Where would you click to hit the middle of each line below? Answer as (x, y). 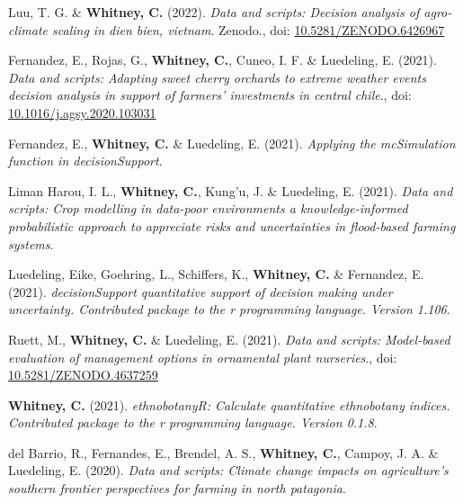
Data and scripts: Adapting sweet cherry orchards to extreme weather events (217, 77)
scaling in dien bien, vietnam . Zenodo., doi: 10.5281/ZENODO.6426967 (249, 29)
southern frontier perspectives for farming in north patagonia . (177, 488)
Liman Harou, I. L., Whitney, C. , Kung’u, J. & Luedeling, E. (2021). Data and (231, 190)
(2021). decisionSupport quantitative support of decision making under (200, 291)
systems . (31, 243)
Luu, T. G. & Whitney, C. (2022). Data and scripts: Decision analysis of (214, 12)
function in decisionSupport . (85, 161)
